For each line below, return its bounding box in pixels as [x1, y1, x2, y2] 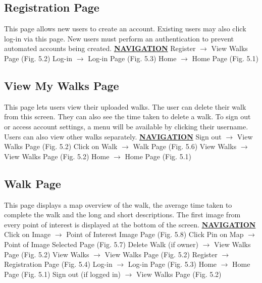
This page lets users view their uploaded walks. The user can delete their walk [4, 101, 246, 112]
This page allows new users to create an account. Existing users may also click [4, 23, 246, 34]
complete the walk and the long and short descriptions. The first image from [4, 209, 241, 220]
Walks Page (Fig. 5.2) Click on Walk [4, 141, 118, 152]
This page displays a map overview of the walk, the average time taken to [4, 199, 232, 210]
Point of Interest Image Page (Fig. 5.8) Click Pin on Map [66, 229, 244, 240]
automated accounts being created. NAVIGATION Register [4, 43, 196, 54]
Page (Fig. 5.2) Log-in [4, 53, 73, 63]
